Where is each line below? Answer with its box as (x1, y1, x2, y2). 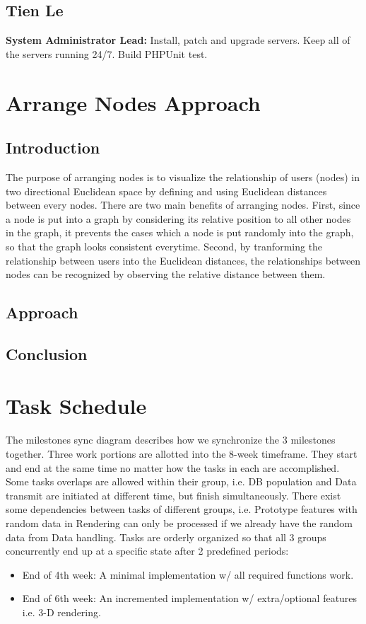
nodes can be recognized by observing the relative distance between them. (6, 267, 326, 282)
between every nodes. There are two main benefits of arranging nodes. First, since (6, 197, 360, 212)
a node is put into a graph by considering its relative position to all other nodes (6, 211, 351, 226)
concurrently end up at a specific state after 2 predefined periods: (6, 543, 289, 558)
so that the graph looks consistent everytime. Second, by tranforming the (6, 238, 323, 253)
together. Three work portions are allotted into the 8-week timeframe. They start (6, 446, 358, 461)
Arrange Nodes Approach (6, 88, 261, 117)
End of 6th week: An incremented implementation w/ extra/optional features (22, 591, 358, 606)
